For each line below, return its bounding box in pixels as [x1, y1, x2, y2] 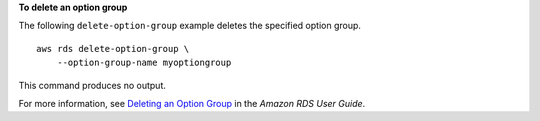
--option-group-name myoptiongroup [56, 57, 232, 69]
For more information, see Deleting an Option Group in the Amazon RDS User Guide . [18, 97, 366, 109]
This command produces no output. [18, 79, 167, 91]
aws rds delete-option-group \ [36, 43, 190, 54]
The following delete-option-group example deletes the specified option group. [18, 20, 362, 32]
